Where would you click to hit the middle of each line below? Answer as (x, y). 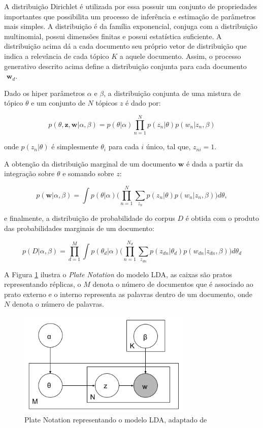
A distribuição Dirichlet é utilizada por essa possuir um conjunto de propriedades (131, 6)
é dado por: (143, 103)
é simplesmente (75, 146)
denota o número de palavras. (58, 304)
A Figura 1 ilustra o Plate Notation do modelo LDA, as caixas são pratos (118, 274)
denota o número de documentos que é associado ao (173, 284)
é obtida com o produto (222, 218)
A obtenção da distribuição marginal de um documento (90, 163)
